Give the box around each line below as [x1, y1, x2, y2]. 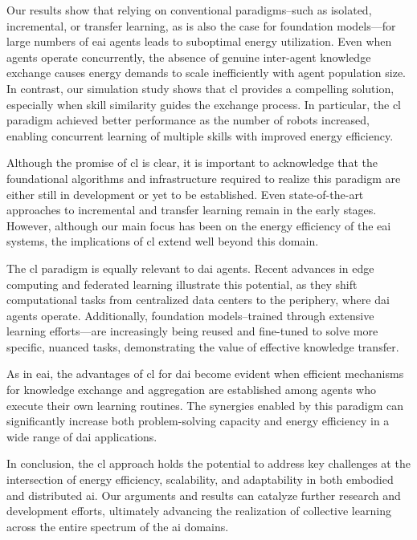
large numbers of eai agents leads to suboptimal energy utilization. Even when [6, 33, 392, 50]
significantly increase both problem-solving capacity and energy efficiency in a [6, 412, 390, 429]
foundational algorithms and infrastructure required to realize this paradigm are [6, 169, 401, 186]
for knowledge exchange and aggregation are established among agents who [6, 381, 376, 398]
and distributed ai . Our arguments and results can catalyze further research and [6, 486, 401, 503]
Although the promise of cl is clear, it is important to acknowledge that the [6, 154, 378, 171]
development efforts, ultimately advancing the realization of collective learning [6, 502, 391, 519]
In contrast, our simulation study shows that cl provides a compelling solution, [6, 79, 395, 96]
